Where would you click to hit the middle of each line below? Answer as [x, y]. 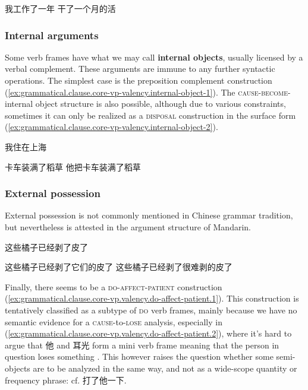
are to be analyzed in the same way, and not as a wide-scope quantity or [165, 368]
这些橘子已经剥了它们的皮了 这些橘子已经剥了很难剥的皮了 [119, 267]
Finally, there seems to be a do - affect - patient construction [114, 286]
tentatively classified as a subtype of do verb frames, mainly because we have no [151, 310]
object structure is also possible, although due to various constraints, [161, 104]
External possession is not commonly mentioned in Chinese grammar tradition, [149, 215]
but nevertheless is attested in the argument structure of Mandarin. [128, 226]
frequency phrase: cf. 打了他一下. [66, 380]
